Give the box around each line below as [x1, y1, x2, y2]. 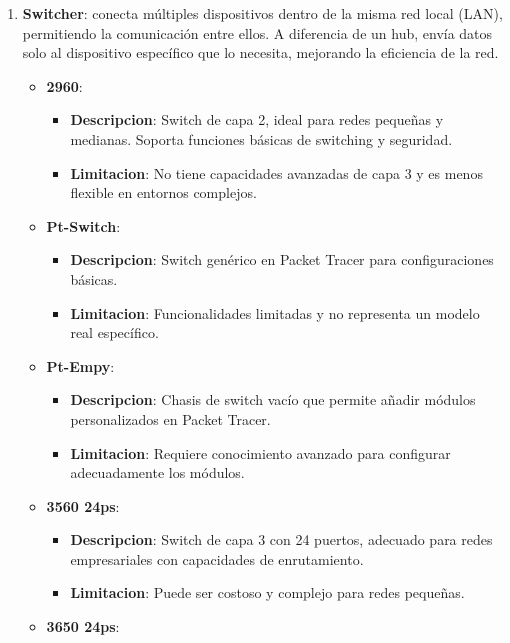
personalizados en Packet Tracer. [70, 408, 271, 429]
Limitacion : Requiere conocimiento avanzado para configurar [70, 442, 451, 463]
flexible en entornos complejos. [70, 182, 257, 203]
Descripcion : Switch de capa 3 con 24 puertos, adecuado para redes [70, 529, 493, 550]
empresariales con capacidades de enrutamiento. [70, 548, 364, 569]
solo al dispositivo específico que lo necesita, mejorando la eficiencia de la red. [22, 42, 499, 63]
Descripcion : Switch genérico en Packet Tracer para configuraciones [70, 249, 494, 270]
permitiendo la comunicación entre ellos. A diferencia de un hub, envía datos [22, 22, 493, 43]
